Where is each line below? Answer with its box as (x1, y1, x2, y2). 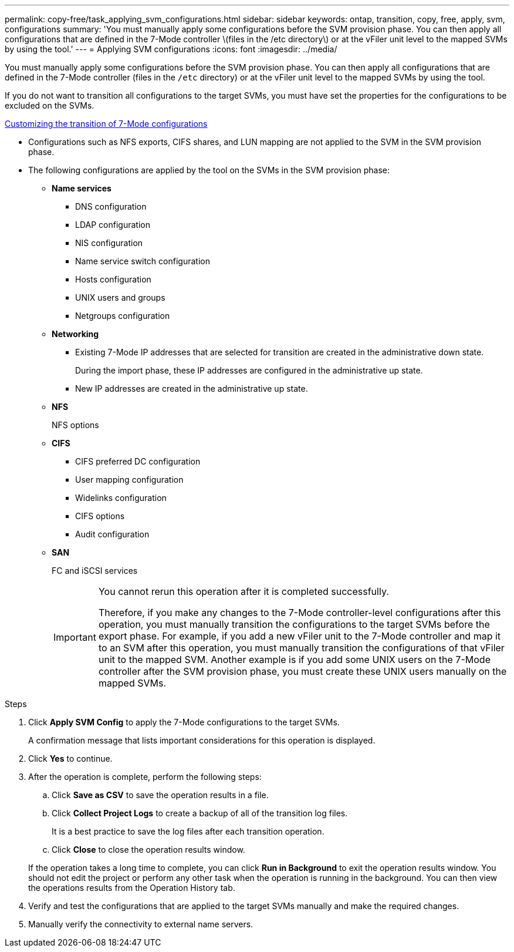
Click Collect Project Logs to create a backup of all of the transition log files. (52, 808, 348, 818)
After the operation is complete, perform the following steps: (28, 772, 262, 782)
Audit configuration (75, 529, 150, 539)
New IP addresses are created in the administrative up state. (75, 384, 308, 393)
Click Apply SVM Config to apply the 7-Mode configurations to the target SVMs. (28, 717, 340, 727)
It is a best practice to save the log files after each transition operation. (52, 826, 324, 836)
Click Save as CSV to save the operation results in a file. (52, 790, 269, 800)
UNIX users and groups (75, 292, 165, 302)
